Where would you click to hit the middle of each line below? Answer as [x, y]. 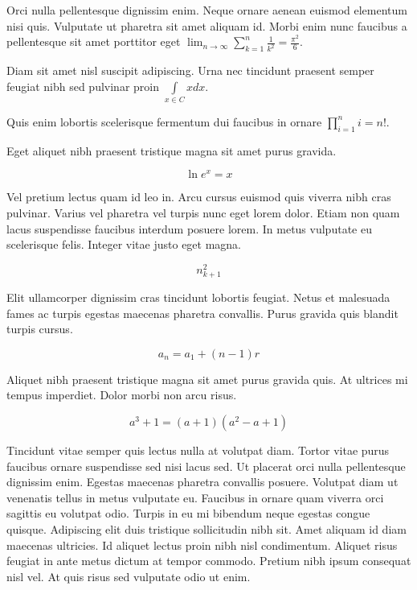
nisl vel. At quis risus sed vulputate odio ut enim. [129, 576]
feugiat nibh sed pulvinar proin [83, 86]
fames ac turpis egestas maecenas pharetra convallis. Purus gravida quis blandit [202, 313]
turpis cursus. [40, 329]
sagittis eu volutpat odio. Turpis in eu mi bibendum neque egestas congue [188, 513]
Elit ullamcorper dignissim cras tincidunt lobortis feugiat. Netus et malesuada [198, 297]
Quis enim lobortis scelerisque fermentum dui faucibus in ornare [164, 121]
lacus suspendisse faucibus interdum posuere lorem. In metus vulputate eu [189, 228]
